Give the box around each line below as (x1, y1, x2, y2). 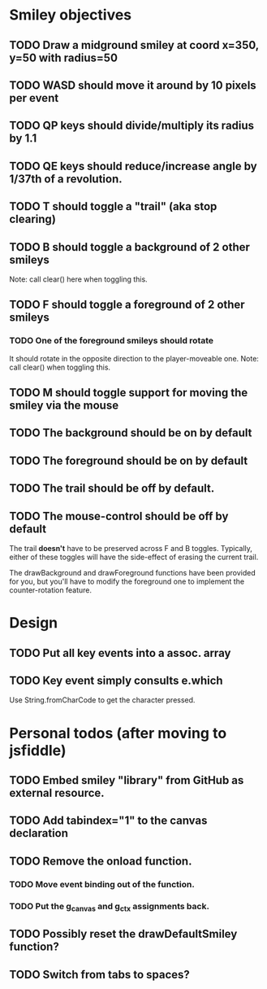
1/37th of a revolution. (9, 172, 123, 186)
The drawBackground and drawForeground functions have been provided (9, 568, 256, 578)
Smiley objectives (9, 6, 132, 24)
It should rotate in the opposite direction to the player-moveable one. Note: (9, 353, 259, 363)
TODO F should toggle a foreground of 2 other (9, 298, 246, 312)
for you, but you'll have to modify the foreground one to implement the (9, 576, 245, 587)
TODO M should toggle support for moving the (9, 386, 248, 400)
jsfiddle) (9, 741, 67, 759)
